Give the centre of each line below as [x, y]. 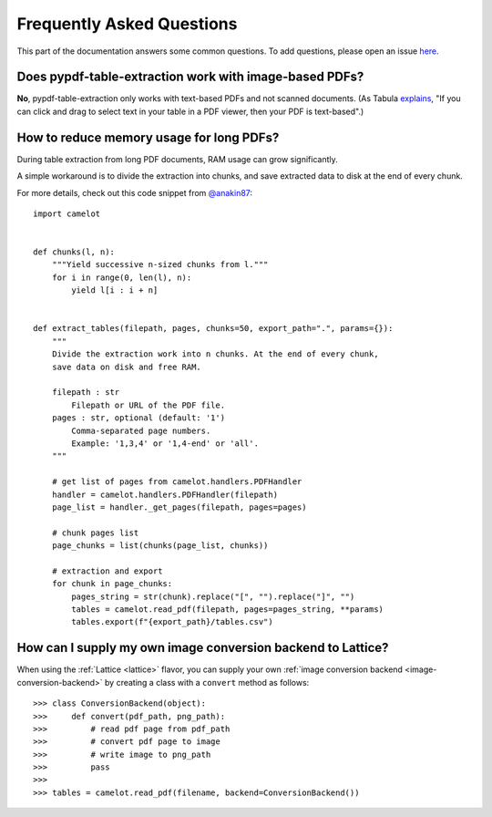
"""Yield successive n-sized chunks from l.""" [160, 265]
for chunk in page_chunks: [112, 584]
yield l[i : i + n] [115, 290]
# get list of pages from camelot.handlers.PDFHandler [177, 482]
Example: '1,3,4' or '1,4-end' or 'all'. [165, 443]
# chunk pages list [95, 533]
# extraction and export [107, 571]
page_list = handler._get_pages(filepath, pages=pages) [179, 507]
